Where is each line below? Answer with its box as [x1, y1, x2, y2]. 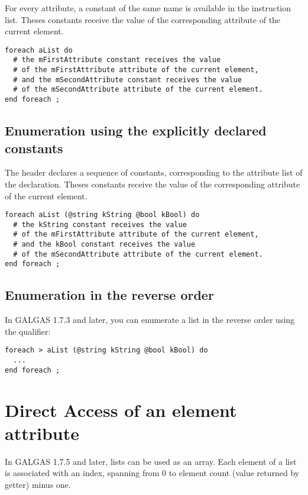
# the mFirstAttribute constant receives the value [13, 56, 221, 64]
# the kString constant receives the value [13, 220, 187, 229]
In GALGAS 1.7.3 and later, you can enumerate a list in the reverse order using [5, 313, 295, 326]
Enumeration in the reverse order [5, 286, 214, 304]
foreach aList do [5, 46, 73, 54]
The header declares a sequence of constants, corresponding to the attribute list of [5, 166, 303, 179]
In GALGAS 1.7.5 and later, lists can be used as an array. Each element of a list [5, 455, 297, 467]
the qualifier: [5, 325, 51, 337]
